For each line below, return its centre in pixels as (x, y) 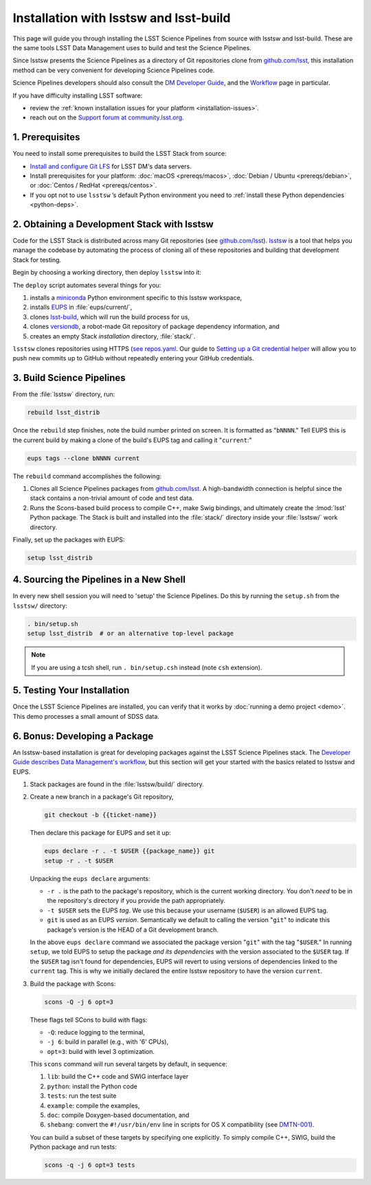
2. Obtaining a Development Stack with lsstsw (113, 224)
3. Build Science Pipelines (69, 378)
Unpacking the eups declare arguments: (90, 878)
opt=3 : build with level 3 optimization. (101, 1051)
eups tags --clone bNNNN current (83, 458)
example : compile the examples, (93, 1105)
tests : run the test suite (82, 1096)
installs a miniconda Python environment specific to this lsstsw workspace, (136, 298)
